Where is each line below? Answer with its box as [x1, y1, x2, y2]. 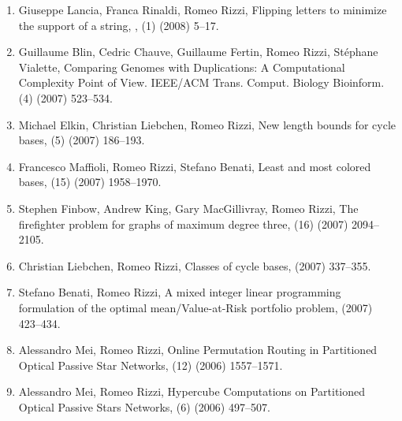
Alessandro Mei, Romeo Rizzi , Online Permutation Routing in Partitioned [18, 341, 378, 358]
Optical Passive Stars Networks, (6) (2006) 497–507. [18, 398, 270, 415]
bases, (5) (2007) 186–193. [18, 132, 145, 148]
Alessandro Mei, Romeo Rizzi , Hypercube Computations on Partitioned [18, 383, 366, 400]
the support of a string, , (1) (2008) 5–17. [18, 17, 219, 33]
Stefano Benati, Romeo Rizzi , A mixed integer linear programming [18, 284, 341, 300]
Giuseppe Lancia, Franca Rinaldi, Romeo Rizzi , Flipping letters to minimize [18, 2, 387, 17]
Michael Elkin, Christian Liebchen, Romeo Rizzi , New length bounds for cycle [18, 116, 396, 132]
